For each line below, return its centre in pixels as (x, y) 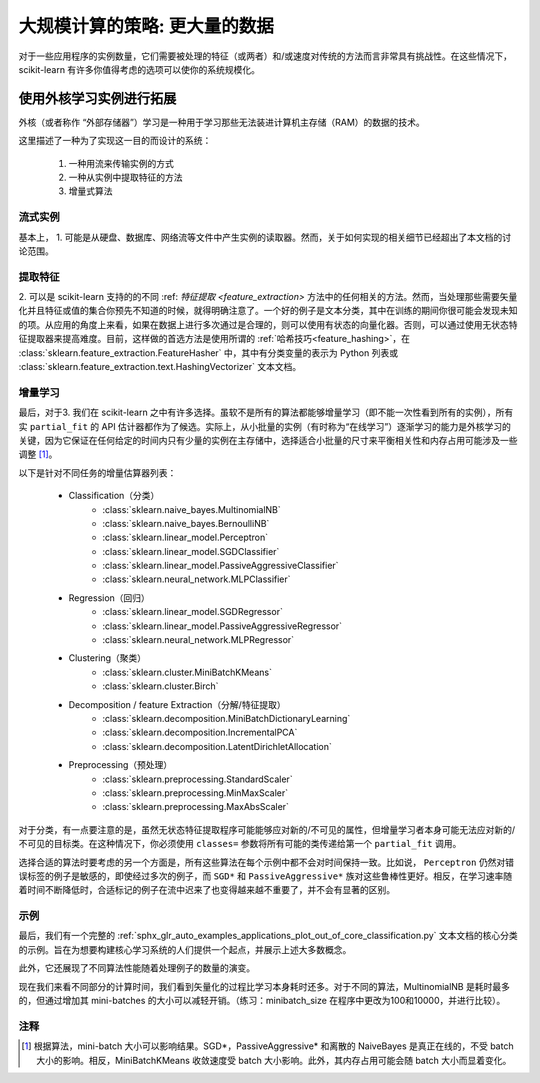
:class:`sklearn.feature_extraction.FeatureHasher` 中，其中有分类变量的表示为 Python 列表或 (208, 352)
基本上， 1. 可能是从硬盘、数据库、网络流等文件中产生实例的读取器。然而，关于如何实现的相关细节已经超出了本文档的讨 (265, 237)
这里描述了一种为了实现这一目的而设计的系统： (115, 141)
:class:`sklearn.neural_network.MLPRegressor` (198, 640)
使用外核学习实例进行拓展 (97, 98)
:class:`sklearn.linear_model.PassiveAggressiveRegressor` (222, 626)
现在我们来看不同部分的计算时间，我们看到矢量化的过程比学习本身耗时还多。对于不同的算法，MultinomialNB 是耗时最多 (264, 986)
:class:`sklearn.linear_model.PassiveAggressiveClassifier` (220, 566)
